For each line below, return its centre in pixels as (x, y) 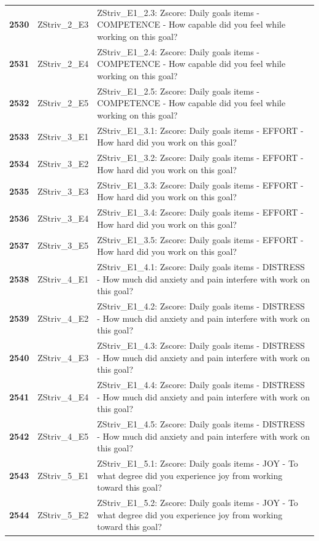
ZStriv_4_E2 (63, 318)
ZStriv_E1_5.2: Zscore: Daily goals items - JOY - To (198, 503)
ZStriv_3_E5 (63, 245)
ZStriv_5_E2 (63, 514)
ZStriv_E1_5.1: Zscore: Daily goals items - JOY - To (198, 463)
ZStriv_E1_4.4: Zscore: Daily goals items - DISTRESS (201, 385)
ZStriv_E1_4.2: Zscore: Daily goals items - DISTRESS (201, 306)
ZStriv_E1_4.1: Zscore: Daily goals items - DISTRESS (201, 267)
